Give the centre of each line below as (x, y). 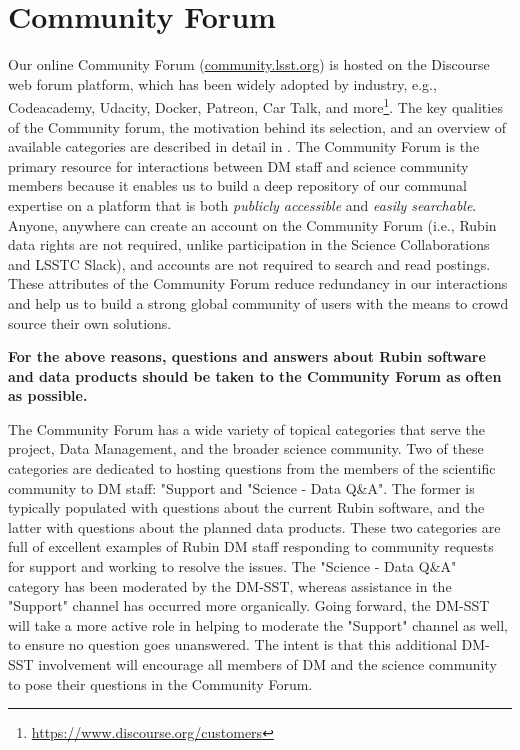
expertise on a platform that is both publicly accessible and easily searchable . (242, 204)
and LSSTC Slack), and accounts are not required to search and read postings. (249, 263)
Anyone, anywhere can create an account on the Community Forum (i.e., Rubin (252, 224)
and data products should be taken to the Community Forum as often (255, 375)
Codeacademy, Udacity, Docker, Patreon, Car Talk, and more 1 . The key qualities (255, 105)
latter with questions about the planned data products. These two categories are (254, 526)
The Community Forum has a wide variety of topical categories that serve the (246, 428)
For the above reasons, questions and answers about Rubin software (247, 356)
